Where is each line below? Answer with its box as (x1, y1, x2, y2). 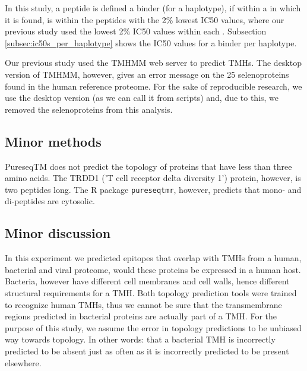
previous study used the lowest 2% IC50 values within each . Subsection (5, 25, 267, 37)
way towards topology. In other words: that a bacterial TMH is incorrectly (5, 333, 276, 345)
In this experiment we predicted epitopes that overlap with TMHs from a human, (5, 252, 302, 264)
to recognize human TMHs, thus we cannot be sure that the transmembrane (5, 298, 282, 310)
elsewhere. (5, 356, 42, 369)
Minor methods (5, 132, 102, 150)
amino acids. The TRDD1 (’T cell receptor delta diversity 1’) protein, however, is (5, 172, 301, 184)
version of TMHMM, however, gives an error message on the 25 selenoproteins (5, 68, 289, 80)
